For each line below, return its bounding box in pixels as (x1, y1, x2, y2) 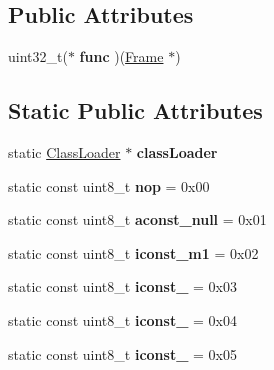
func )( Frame (79, 46, 164, 67)
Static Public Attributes (8, 95, 263, 126)
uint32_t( (8, 46, 68, 67)
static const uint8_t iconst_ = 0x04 (8, 309, 237, 330)
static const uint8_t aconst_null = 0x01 (8, 209, 267, 230)
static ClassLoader (8, 142, 121, 162)
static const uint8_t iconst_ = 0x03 (8, 276, 237, 297)
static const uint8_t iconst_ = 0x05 (8, 343, 237, 364)
